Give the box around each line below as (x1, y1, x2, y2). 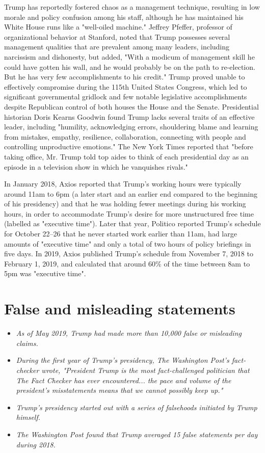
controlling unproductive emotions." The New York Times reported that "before (4, 141, 253, 152)
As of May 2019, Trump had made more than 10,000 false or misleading (16, 328, 242, 338)
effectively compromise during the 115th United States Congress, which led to (4, 81, 247, 92)
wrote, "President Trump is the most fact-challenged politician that (41, 364, 250, 375)
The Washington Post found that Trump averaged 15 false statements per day (16, 429, 258, 439)
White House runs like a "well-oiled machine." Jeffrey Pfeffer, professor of (4, 21, 232, 32)
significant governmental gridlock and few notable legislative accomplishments (4, 91, 247, 102)
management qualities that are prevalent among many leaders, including (4, 41, 230, 52)
